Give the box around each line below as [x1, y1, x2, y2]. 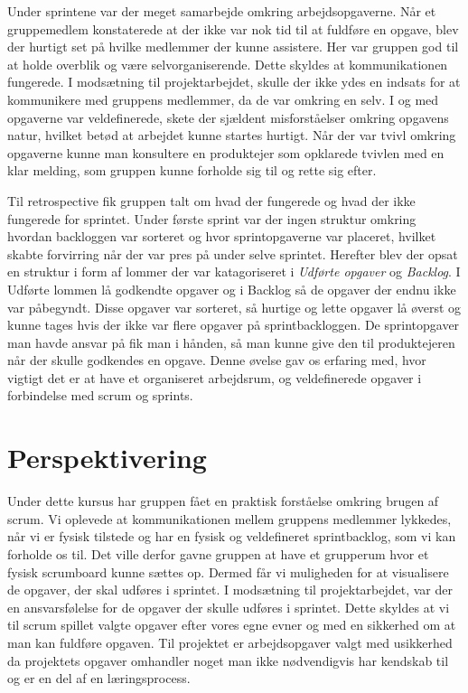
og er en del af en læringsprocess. [7, 669, 191, 688]
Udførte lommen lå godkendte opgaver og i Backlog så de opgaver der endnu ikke [7, 279, 456, 298]
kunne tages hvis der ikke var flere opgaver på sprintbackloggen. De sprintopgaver [7, 315, 460, 334]
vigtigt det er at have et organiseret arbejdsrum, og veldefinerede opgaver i [7, 368, 422, 387]
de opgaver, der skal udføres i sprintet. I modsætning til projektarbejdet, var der [7, 580, 453, 599]
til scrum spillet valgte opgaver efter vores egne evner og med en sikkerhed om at [7, 615, 456, 634]
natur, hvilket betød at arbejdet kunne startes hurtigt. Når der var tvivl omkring [7, 126, 456, 145]
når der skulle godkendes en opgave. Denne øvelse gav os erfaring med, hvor [7, 351, 426, 370]
